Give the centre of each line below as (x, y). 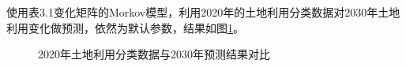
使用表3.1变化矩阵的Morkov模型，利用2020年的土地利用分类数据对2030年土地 (203, 12)
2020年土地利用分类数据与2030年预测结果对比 (154, 54)
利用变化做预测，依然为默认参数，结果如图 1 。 (125, 27)
